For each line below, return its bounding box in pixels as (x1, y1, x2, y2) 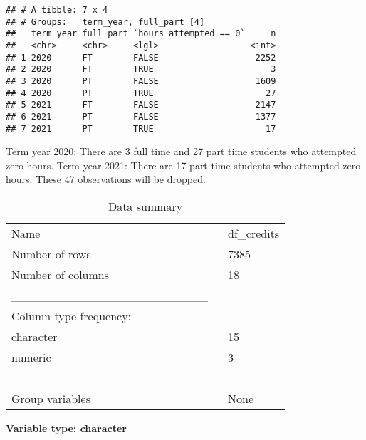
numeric (11, 349, 51, 365)
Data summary (108, 198, 183, 214)
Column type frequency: (11, 308, 132, 324)
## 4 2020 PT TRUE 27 (6, 88, 276, 98)
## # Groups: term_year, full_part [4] (6, 16, 205, 27)
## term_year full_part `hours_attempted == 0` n (6, 28, 276, 39)
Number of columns (11, 266, 110, 283)
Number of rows (11, 246, 91, 262)
